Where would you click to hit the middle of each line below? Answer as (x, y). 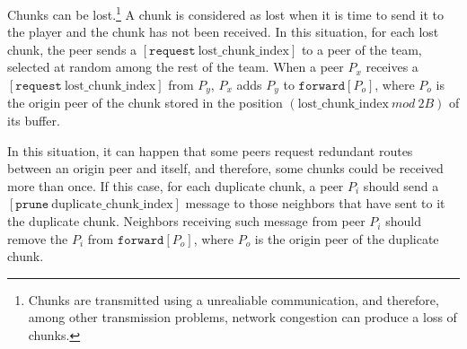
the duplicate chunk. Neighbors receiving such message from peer (186, 221)
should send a (401, 185)
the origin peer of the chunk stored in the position (145, 103)
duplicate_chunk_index (112, 205)
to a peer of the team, (361, 49)
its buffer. (34, 121)
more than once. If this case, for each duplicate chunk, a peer (176, 185)
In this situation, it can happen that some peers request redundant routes (210, 150)
